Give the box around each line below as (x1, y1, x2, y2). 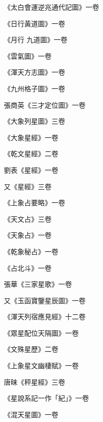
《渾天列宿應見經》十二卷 (4, 311, 86, 322)
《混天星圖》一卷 (4, 409, 58, 419)
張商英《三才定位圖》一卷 (4, 99, 86, 110)
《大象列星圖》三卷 (4, 116, 65, 126)
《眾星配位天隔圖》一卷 (4, 327, 79, 338)
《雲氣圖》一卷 (4, 50, 51, 61)
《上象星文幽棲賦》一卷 (4, 360, 79, 371)
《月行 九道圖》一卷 (4, 34, 68, 45)
